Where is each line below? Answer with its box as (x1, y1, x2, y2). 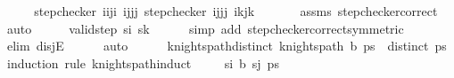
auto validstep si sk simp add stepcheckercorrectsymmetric (6, 19, 404, 37)
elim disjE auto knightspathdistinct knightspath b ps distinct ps (6, 36, 447, 55)
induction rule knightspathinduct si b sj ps (6, 53, 279, 72)
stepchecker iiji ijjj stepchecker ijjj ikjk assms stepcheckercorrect (34, 2, 438, 19)
